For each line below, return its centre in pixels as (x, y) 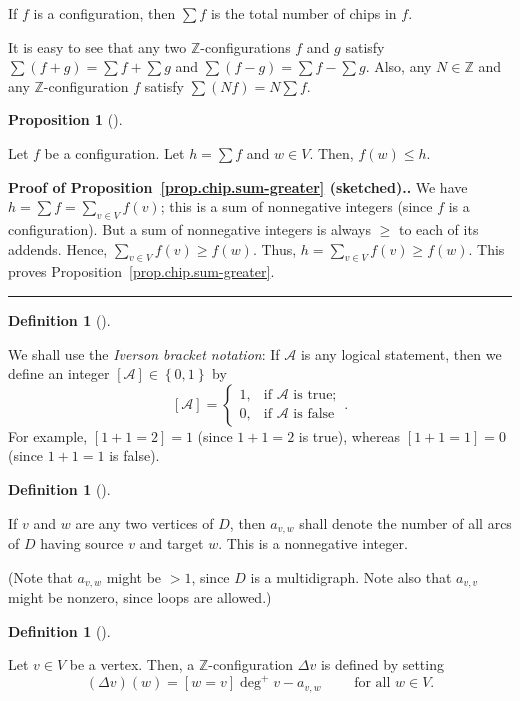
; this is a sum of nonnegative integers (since (296, 206)
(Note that (40, 576)
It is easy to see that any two (97, 46)
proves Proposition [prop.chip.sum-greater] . (141, 271)
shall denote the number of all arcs (405, 522)
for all (372, 683)
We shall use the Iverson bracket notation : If (144, 353)
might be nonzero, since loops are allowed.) (140, 597)
